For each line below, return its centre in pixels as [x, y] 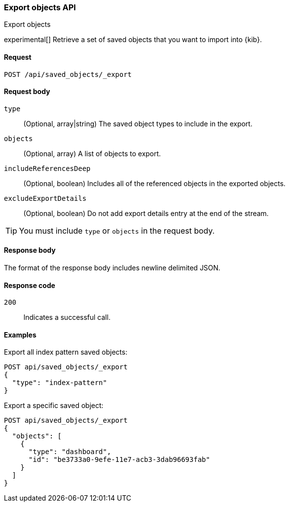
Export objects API [40, 7]
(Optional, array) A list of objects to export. [92, 153]
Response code [30, 285]
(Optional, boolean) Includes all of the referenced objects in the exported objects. [155, 183]
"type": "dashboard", [70, 452]
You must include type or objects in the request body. [117, 230]
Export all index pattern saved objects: [66, 352]
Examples [20, 335]
